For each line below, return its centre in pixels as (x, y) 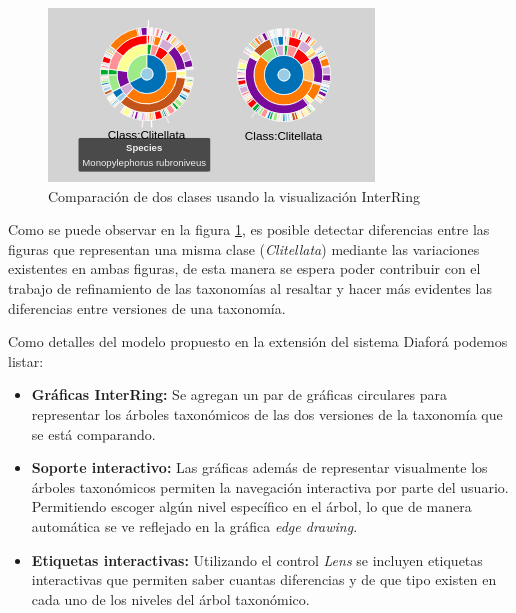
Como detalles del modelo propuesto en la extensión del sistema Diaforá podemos (258, 341)
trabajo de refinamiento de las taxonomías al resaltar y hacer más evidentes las (250, 287)
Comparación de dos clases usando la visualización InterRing (234, 195)
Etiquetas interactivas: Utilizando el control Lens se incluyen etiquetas (257, 559)
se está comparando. (93, 433)
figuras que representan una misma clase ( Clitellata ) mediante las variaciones (244, 248)
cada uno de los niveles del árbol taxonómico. (170, 598)
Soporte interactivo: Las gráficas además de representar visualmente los (259, 467)
